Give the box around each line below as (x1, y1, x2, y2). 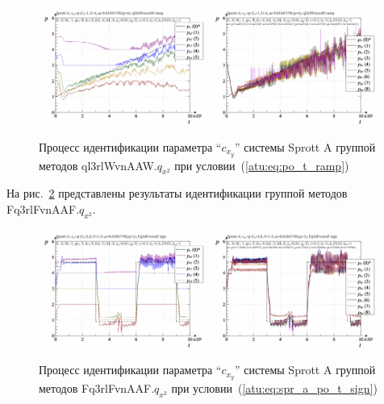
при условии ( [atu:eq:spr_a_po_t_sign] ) (171, 380, 378, 397)
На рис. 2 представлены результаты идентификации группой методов (6, 185, 348, 202)
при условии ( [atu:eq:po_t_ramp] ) (174, 156, 349, 173)
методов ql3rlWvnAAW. (39, 156, 157, 173)
